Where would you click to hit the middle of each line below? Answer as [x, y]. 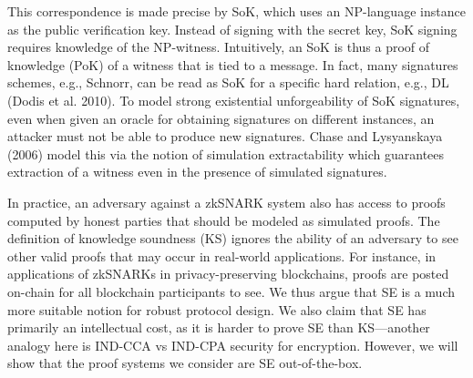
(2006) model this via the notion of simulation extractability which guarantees [226, 153]
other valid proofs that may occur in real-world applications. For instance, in [222, 255]
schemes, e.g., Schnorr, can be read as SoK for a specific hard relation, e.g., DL [228, 82]
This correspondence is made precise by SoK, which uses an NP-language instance [236, 11]
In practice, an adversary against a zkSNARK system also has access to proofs [226, 202]
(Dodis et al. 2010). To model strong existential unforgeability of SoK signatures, [234, 100]
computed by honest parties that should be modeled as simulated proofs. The [224, 220]
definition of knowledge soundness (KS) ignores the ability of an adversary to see [233, 238]
